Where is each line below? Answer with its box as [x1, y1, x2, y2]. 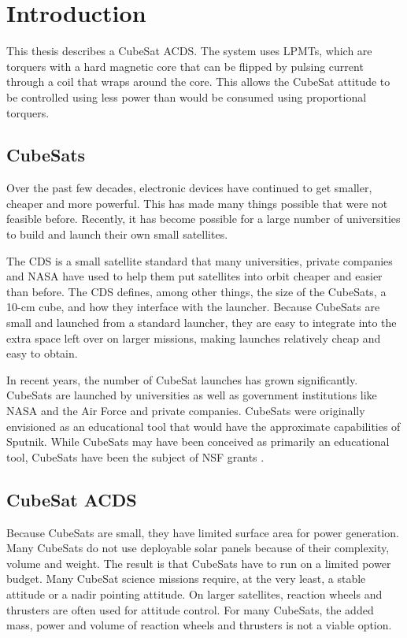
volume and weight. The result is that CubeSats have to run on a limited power [6, 555, 391, 571]
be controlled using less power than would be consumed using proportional [6, 88, 367, 105]
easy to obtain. [6, 345, 78, 362]
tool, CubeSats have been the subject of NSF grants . [6, 448, 265, 465]
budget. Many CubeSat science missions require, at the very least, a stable [6, 570, 366, 587]
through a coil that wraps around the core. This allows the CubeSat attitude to [6, 73, 390, 90]
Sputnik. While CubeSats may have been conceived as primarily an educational [6, 433, 390, 450]
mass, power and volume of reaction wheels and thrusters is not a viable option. [6, 617, 392, 633]
